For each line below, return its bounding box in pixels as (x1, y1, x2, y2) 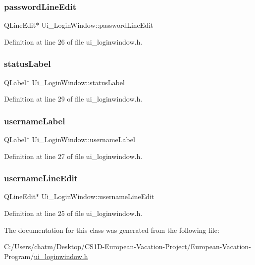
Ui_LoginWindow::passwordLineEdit (41, 20, 153, 30)
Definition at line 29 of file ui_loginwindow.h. (4, 94, 143, 104)
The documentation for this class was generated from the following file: (4, 224, 219, 235)
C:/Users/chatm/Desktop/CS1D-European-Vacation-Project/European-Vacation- (4, 241, 251, 252)
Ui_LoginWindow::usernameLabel (32, 134, 135, 145)
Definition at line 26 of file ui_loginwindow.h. (4, 36, 143, 47)
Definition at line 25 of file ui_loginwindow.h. (4, 208, 143, 218)
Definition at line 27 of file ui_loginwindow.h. (4, 151, 143, 161)
